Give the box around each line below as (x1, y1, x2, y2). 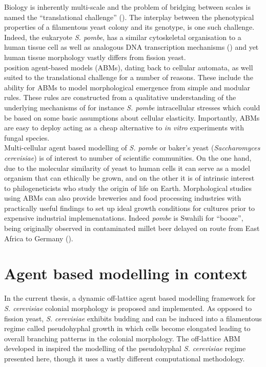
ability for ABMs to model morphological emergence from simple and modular (4, 82, 251, 92)
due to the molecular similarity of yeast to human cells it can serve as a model (4, 162, 250, 173)
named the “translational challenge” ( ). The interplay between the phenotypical (4, 11, 254, 22)
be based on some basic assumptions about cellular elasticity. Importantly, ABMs (4, 112, 260, 123)
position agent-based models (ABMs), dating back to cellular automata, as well (4, 62, 253, 72)
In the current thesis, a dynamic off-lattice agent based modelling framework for (4, 293, 256, 303)
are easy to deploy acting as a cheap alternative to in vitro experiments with (4, 122, 244, 133)
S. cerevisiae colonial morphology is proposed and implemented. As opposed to (4, 302, 252, 313)
